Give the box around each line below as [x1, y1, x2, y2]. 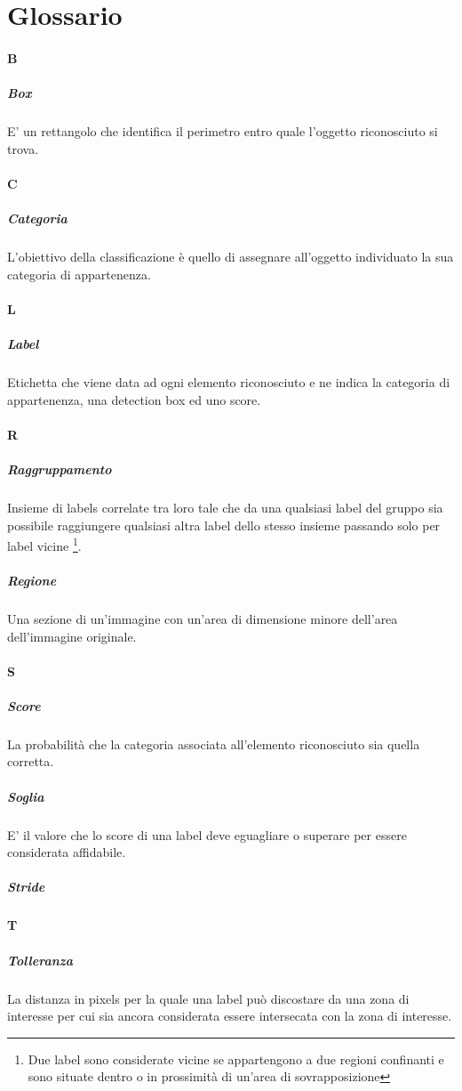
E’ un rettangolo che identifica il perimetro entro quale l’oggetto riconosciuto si [7, 122, 438, 141]
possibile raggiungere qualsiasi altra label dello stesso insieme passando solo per [7, 515, 441, 534]
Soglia [7, 787, 44, 805]
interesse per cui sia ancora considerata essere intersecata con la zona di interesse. [7, 1006, 452, 1025]
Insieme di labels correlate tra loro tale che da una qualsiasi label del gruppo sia [7, 497, 443, 516]
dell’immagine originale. [7, 626, 137, 645]
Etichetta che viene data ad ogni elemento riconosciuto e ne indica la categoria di [7, 373, 450, 391]
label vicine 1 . [7, 534, 82, 554]
